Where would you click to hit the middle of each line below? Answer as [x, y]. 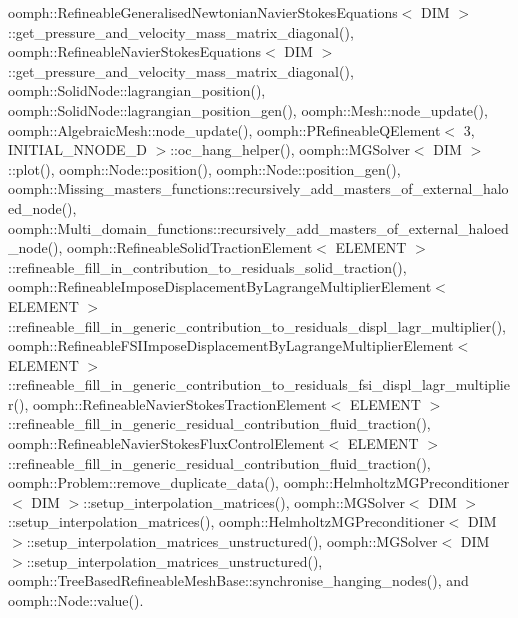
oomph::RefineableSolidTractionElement [190, 247]
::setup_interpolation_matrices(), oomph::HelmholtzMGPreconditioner [226, 521]
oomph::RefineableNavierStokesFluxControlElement [166, 443]
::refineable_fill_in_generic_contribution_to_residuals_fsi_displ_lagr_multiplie [259, 384]
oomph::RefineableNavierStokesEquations [135, 51]
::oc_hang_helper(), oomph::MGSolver [290, 149]
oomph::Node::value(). [76, 599]
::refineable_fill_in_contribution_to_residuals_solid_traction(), [207, 266]
